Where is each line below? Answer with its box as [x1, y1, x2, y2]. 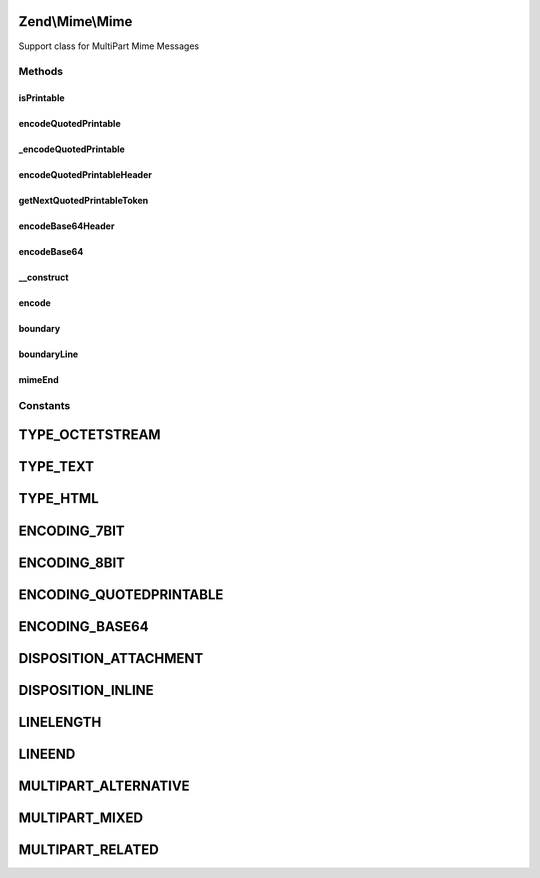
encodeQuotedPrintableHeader [18, 169, 152, 181]
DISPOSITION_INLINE [18, 681, 154, 699]
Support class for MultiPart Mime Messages [18, 40, 200, 52]
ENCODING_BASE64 [18, 618, 149, 635]
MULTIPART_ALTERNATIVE [18, 777, 190, 794]
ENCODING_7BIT [18, 522, 125, 539]
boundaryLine [18, 348, 79, 360]
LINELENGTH [18, 713, 102, 730]
